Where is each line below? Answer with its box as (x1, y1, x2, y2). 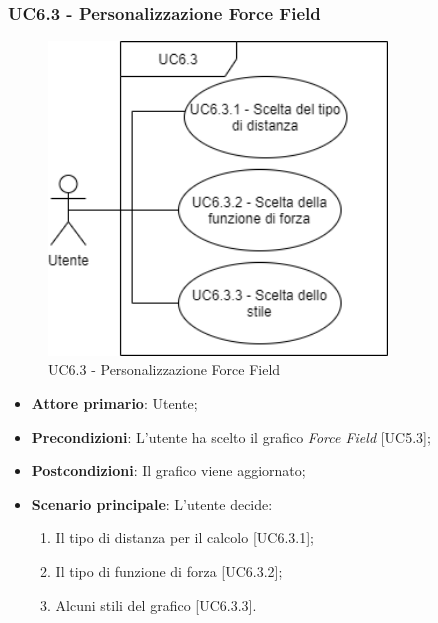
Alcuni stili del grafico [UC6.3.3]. (55, 594, 257, 615)
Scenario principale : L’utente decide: (31, 493, 273, 514)
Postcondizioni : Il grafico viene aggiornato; (31, 460, 306, 481)
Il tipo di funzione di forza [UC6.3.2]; (55, 560, 283, 581)
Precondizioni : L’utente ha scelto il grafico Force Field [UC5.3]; (31, 426, 431, 447)
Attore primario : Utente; (31, 393, 198, 414)
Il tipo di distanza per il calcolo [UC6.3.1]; (55, 527, 314, 548)
